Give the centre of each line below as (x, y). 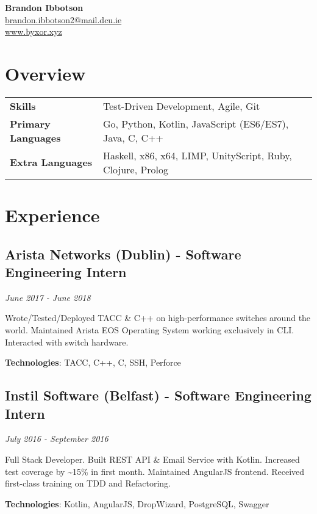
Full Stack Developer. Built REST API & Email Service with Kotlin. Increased (152, 459)
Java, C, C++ (133, 137)
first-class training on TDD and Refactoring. (88, 483)
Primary (30, 123)
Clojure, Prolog (136, 169)
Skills (23, 106)
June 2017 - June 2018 (48, 297)
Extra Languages (51, 162)
